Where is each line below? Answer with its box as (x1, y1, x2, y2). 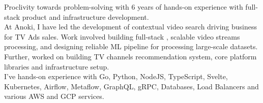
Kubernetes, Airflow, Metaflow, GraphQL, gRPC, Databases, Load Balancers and (4, 81, 259, 91)
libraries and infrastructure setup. (4, 61, 109, 72)
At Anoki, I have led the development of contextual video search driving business (4, 21, 257, 32)
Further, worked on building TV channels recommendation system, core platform (4, 51, 257, 61)
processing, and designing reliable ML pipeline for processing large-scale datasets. (4, 41, 258, 52)
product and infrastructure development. (22, 11, 149, 22)
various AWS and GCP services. (4, 91, 104, 101)
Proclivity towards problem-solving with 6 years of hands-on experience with (4, 2, 243, 12)
